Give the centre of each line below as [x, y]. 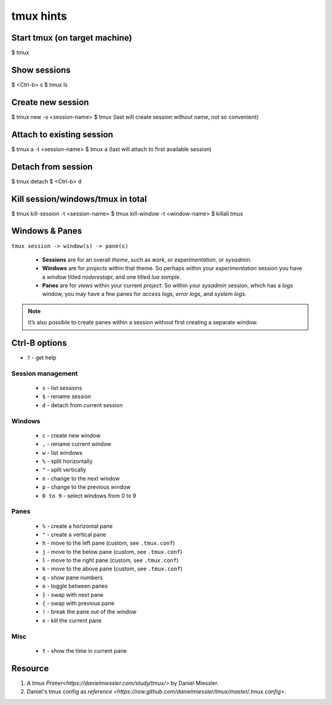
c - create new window [71, 435]
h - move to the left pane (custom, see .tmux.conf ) [109, 543]
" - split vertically [64, 470]
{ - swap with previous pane [78, 603]
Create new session [50, 102]
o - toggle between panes [75, 586]
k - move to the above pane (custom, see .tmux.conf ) [112, 569]
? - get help [41, 358]
